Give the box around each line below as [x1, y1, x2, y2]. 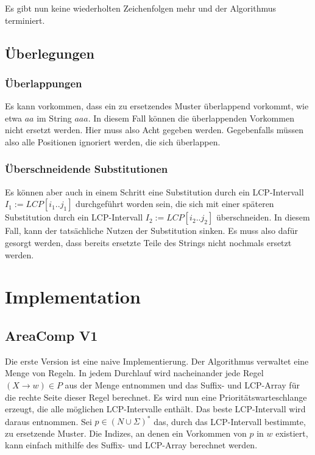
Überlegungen [5, 43, 94, 62]
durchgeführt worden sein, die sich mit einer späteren [76, 197, 274, 210]
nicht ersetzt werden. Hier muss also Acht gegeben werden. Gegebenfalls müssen [5, 123, 303, 136]
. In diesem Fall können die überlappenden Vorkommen [88, 111, 294, 124]
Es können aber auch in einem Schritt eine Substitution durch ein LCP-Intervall [5, 185, 304, 198]
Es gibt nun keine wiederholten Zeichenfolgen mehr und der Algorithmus [5, 2, 277, 14]
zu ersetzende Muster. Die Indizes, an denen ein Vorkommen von [5, 426, 247, 439]
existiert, [275, 426, 308, 439]
